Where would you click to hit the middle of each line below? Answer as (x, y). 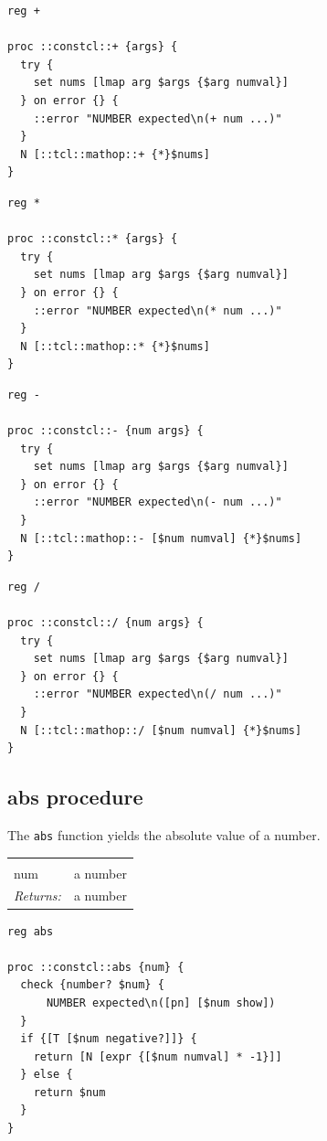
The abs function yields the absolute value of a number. (164, 834)
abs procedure (75, 797)
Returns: (37, 896)
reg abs (31, 931)
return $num (69, 1092)
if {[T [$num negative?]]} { (109, 1039)
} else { (47, 1075)
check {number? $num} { (92, 985)
